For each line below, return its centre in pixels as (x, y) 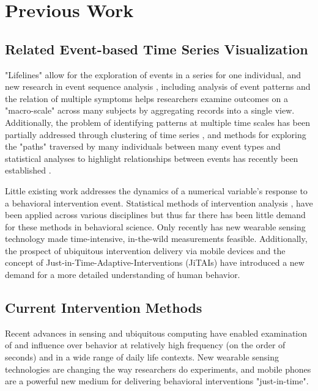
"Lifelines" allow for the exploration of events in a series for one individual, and (153, 74)
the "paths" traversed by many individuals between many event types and (143, 146)
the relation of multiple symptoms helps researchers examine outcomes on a (146, 98)
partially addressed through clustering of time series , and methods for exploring (156, 134)
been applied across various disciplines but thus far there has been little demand (155, 215)
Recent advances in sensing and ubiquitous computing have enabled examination (156, 333)
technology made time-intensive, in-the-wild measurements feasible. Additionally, (156, 239)
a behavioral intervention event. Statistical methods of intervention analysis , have (159, 203)
